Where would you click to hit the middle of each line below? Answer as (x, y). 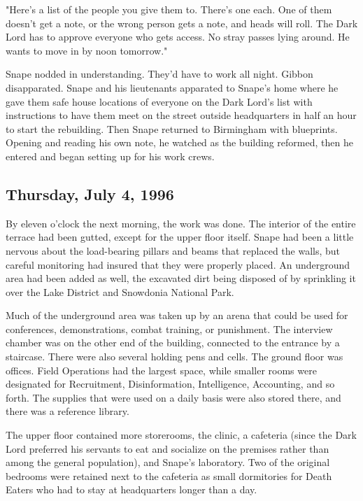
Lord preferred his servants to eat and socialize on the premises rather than (168, 448)
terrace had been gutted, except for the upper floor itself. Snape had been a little (180, 237)
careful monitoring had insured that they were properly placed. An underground (178, 264)
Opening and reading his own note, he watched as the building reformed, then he (179, 142)
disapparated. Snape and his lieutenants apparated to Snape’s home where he (172, 87)
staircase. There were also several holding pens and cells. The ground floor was (175, 357)
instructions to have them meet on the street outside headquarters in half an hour (181, 115)
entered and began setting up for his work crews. (110, 156)
